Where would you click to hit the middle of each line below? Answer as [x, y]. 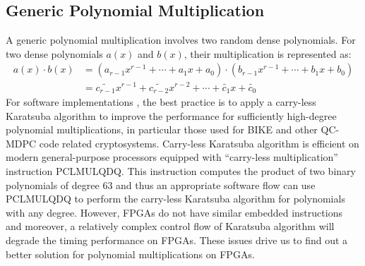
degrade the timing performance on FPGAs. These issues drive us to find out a [177, 240]
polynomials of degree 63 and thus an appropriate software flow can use [161, 185]
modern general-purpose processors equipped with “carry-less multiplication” [172, 157]
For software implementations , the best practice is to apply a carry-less [161, 101]
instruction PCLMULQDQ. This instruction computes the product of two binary [181, 170]
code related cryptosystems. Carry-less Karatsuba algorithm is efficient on [199, 143]
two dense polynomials [54, 53]
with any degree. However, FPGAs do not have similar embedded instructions [174, 212]
